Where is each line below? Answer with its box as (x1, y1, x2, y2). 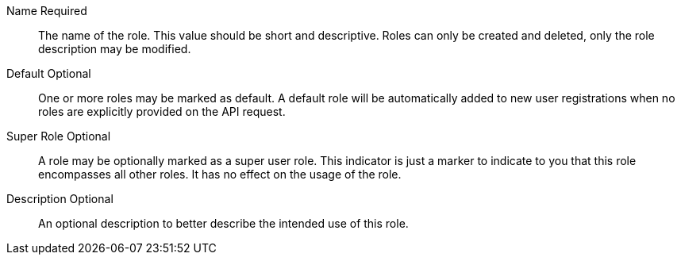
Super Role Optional (6, 129, 111, 143)
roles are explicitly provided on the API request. (38, 105, 286, 118)
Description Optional (6, 192, 113, 205)
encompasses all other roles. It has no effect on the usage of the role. (38, 167, 402, 181)
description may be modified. (38, 42, 191, 56)
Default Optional (6, 67, 91, 80)
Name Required (6, 4, 87, 17)
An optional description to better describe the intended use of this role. (38, 217, 409, 230)
